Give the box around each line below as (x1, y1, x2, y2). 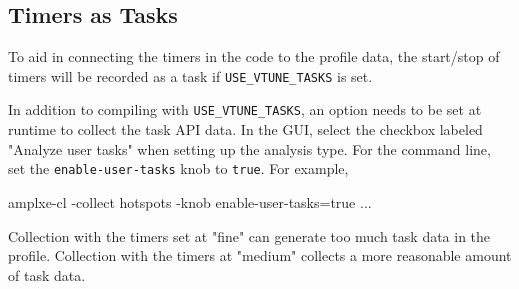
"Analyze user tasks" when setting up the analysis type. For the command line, (8, 138, 491, 159)
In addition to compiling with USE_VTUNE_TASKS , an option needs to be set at (8, 99, 482, 120)
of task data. (8, 264, 86, 285)
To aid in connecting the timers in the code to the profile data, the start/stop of (8, 46, 500, 67)
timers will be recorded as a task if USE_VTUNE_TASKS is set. (8, 65, 373, 86)
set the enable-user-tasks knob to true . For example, (8, 158, 349, 179)
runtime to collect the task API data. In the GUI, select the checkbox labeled (8, 119, 483, 140)
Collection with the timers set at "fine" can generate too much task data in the (8, 225, 491, 246)
